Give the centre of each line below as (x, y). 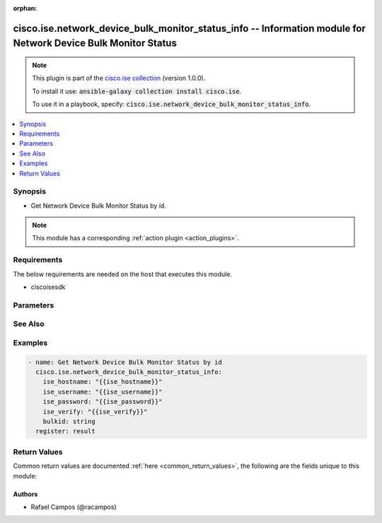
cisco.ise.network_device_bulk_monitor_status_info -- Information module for (189, 28)
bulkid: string (69, 421)
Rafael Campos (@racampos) (74, 507)
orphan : (25, 8)
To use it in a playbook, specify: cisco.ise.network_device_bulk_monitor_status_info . (172, 104)
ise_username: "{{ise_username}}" (103, 392)
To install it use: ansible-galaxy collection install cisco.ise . (137, 91)
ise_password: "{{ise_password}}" (103, 402)
